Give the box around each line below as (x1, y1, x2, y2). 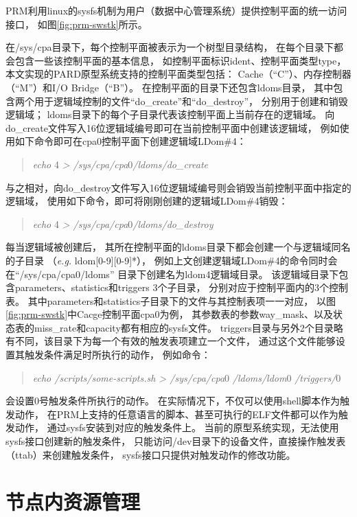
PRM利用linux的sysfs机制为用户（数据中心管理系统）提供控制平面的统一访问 (5, 3, 347, 17)
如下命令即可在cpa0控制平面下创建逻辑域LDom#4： (14, 134, 246, 148)
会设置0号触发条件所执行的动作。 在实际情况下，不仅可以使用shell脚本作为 (5, 393, 340, 408)
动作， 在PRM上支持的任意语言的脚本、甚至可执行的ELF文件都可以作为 (14, 406, 338, 421)
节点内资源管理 (5, 487, 141, 516)
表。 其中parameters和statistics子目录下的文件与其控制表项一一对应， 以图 (5, 293, 336, 308)
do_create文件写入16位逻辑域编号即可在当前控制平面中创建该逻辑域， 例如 (5, 120, 340, 135)
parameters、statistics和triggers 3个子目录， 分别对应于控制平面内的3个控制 (14, 280, 349, 295)
